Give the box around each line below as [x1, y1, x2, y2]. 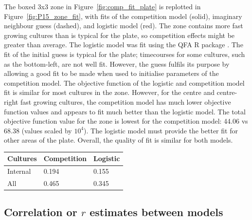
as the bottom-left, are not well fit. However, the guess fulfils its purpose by [4, 58, 230, 69]
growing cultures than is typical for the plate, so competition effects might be [4, 30, 235, 40]
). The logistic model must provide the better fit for [84, 125, 238, 135]
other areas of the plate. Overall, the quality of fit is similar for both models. [4, 135, 233, 145]
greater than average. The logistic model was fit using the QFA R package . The [4, 39, 243, 50]
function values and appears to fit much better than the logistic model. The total [4, 106, 246, 116]
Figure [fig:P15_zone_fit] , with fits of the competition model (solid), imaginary [4, 11, 242, 21]
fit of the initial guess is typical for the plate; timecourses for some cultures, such [4, 49, 245, 59]
